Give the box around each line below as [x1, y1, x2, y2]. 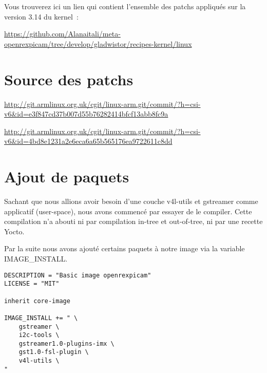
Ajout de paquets [4, 166, 129, 187]
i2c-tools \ [18, 331, 60, 339]
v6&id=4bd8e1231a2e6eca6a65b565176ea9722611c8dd [4, 136, 173, 146]
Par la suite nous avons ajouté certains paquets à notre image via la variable [4, 243, 245, 254]
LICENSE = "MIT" [4, 280, 60, 288]
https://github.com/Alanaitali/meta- [4, 28, 121, 39]
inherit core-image [4, 297, 70, 305]
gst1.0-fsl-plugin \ [18, 348, 89, 356]
